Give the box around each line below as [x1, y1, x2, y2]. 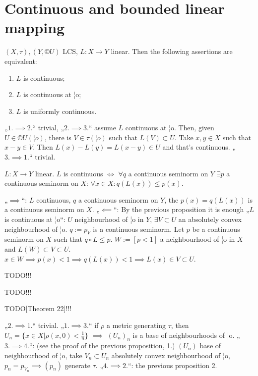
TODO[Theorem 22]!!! [4, 303, 72, 314]
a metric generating [106, 320, 166, 330]
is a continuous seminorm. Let [93, 223, 185, 234]
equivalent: [4, 55, 37, 66]
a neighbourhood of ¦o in [160, 234, 235, 244]
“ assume [88, 122, 116, 133]
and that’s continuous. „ [162, 142, 236, 152]
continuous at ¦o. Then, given [125, 122, 214, 133]
